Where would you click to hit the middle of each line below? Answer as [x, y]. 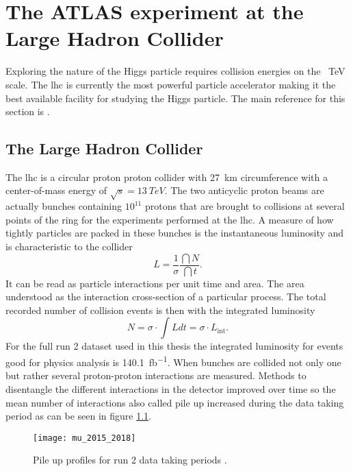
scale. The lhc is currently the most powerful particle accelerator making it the [171, 84]
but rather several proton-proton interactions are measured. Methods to [156, 375]
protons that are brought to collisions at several [245, 206]
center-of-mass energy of [56, 190]
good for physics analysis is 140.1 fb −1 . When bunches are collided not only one [173, 361]
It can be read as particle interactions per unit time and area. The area [155, 283]
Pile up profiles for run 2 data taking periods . [130, 460]
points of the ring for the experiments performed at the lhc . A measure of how [170, 219]
